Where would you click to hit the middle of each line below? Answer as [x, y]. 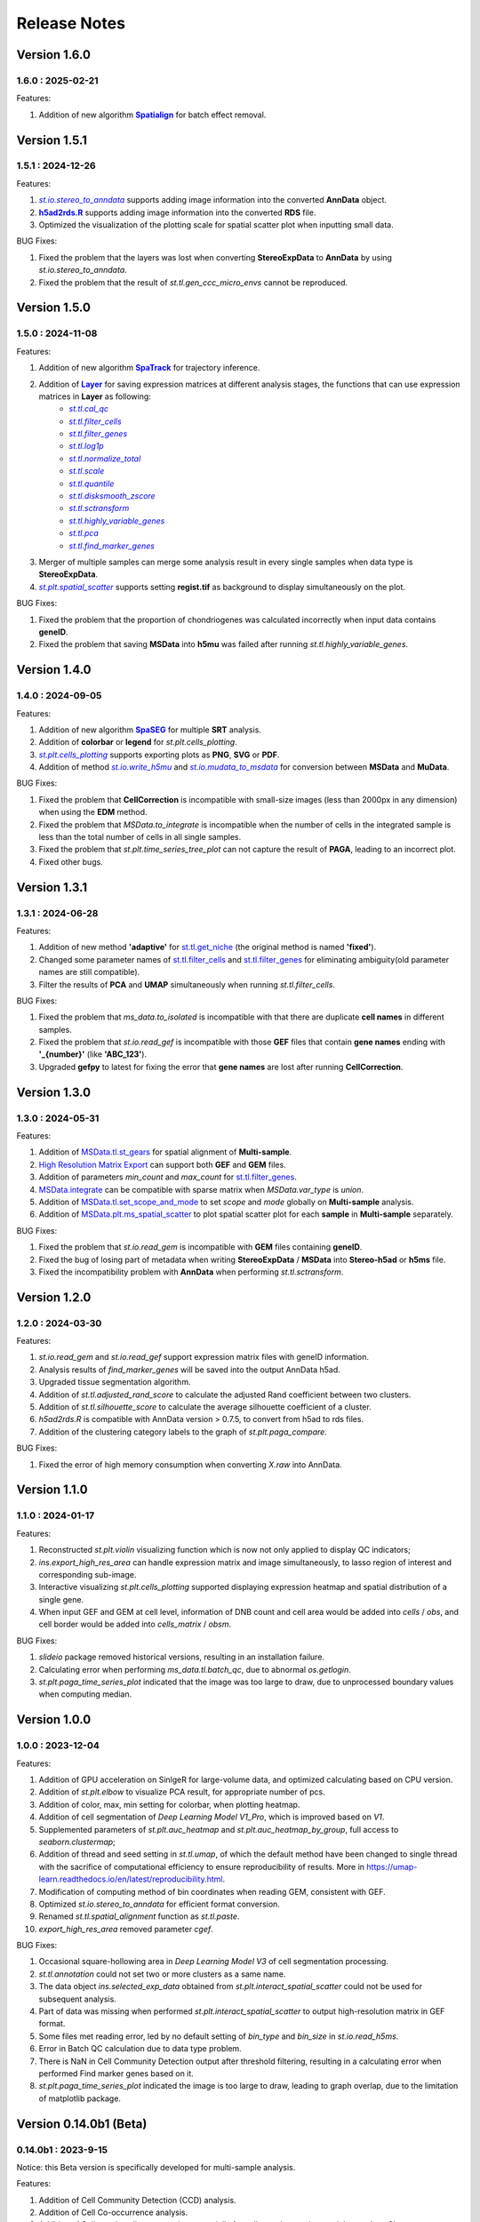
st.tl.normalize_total [105, 459]
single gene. [61, 1599]
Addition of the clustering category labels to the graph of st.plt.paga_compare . [183, 1432]
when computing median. [85, 1694]
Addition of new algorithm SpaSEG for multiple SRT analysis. [150, 730]
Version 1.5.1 [52, 140]
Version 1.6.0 [53, 55]
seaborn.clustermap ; [77, 1842]
